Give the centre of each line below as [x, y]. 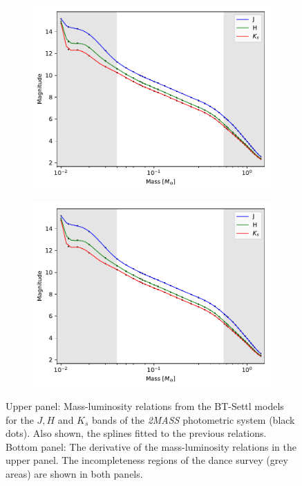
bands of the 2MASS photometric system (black [194, 419]
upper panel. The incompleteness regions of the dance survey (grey [147, 460]
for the [20, 419]
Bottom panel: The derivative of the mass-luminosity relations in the [151, 446]
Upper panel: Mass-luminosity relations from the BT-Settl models [145, 405]
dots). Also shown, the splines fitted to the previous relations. [136, 433]
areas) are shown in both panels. [74, 473]
